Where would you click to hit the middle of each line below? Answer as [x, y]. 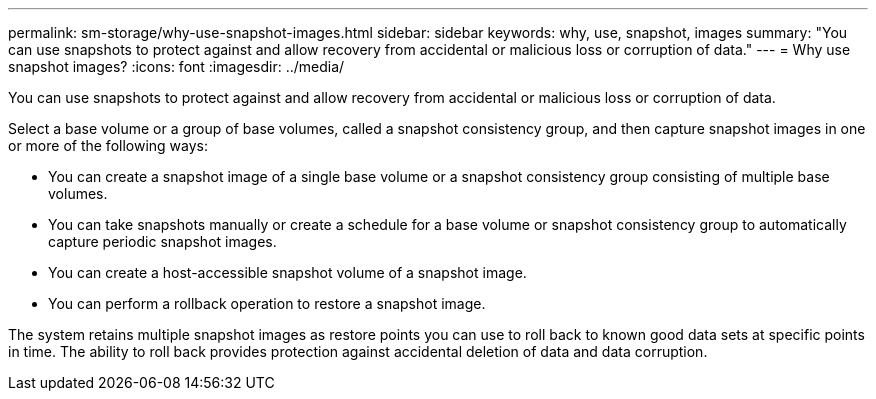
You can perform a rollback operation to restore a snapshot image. [267, 303]
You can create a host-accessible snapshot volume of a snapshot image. [287, 272]
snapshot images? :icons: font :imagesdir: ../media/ [176, 66]
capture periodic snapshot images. [162, 241]
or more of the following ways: [108, 145]
